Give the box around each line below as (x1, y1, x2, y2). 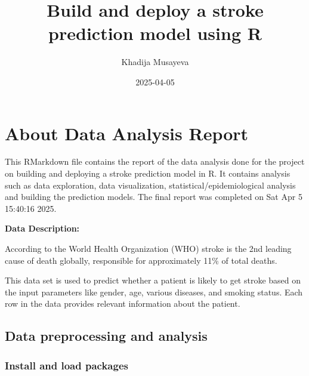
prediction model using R (48, 21, 262, 45)
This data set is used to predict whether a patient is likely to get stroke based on (5, 274, 301, 286)
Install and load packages (5, 357, 128, 372)
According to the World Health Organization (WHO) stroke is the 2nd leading (5, 242, 292, 254)
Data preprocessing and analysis (5, 326, 208, 345)
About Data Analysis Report (5, 121, 249, 145)
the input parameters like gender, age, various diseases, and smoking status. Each (5, 285, 303, 298)
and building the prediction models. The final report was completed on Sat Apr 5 (5, 190, 302, 203)
